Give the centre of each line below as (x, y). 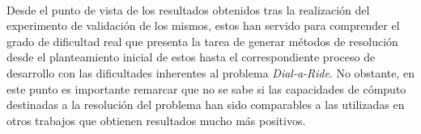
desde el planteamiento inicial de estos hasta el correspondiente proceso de (191, 57)
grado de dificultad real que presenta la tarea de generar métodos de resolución (202, 41)
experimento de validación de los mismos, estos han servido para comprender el (203, 25)
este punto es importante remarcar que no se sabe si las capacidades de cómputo (206, 88)
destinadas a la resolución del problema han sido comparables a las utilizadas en (206, 105)
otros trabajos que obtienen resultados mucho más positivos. (156, 120)
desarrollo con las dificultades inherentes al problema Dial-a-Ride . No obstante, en (210, 72)
